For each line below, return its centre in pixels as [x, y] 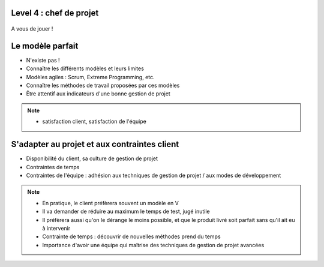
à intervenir [56, 228]
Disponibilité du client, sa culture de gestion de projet [92, 158]
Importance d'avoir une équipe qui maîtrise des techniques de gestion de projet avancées [153, 245]
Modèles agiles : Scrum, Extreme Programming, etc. [91, 77]
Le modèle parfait [45, 46]
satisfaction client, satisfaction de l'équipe [94, 121]
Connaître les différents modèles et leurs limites [85, 68]
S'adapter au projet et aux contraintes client [95, 144]
